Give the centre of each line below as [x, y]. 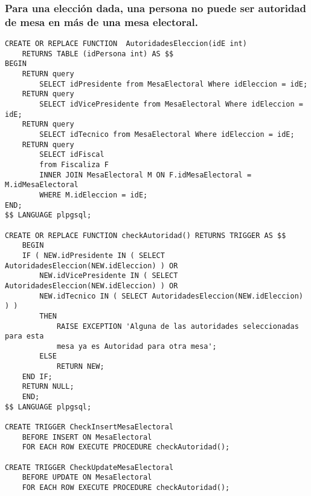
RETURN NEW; [80, 367]
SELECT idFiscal [72, 155]
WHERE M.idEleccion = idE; [94, 195]
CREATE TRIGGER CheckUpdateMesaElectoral [89, 467]
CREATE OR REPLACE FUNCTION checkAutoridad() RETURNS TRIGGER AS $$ [146, 235]
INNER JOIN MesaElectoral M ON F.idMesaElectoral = [146, 175]
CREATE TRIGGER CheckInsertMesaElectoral [89, 427]
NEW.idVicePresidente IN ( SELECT [109, 276]
